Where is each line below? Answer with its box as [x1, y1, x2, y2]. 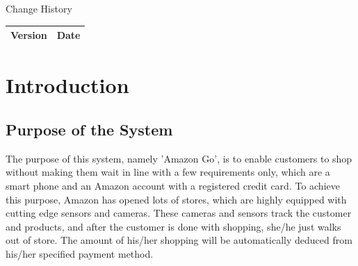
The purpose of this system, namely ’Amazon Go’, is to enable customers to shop [6, 151, 352, 165]
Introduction [6, 71, 129, 99]
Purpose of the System [6, 118, 173, 140]
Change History [6, 1, 72, 15]
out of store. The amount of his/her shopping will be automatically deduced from [6, 233, 352, 247]
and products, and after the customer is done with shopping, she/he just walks [6, 219, 341, 233]
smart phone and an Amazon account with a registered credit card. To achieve [6, 178, 340, 192]
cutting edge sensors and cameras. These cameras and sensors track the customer [6, 206, 352, 220]
